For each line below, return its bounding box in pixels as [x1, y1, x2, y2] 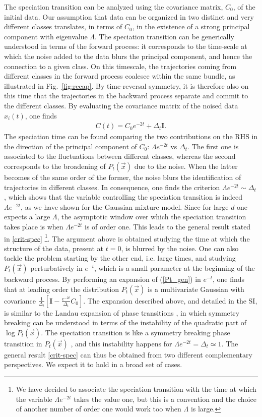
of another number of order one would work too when [16, 403, 181, 414]
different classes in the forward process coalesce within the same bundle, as [4, 71, 235, 81]
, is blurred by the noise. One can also [121, 243, 239, 253]
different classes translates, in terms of [4, 21, 122, 32]
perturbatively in [30, 263, 83, 273]
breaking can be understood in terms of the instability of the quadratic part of [4, 317, 247, 328]
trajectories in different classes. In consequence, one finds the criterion [4, 182, 220, 192]
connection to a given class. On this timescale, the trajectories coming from [4, 61, 237, 71]
